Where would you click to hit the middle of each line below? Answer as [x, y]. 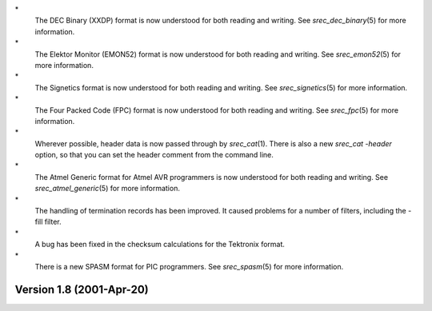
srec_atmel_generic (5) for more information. [107, 189]
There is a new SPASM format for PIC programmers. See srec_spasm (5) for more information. [189, 266]
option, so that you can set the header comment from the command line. [154, 155]
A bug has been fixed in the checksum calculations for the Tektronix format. [160, 245]
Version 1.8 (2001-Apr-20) [82, 289]
